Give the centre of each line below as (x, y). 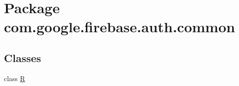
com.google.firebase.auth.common (119, 27)
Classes (23, 57)
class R (15, 78)
